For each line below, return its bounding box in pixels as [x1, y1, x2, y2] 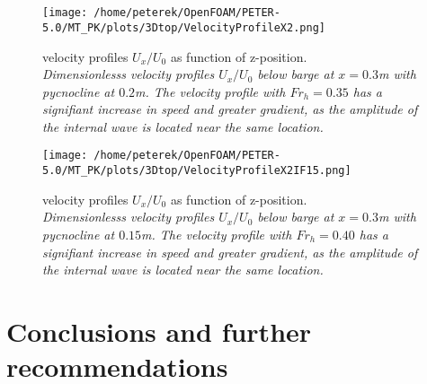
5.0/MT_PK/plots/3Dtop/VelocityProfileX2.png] [42, 21, 325, 34]
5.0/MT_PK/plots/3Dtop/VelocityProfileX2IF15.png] [42, 164, 351, 178]
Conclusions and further [6, 312, 312, 349]
